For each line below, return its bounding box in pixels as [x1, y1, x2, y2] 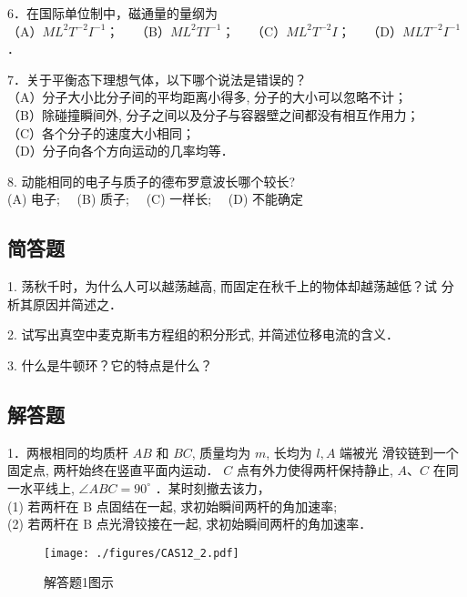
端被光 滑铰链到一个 [340, 442, 459, 461]
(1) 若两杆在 [7, 496, 79, 515]
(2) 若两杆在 [7, 514, 79, 533]
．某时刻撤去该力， [155, 478, 270, 497]
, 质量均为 [191, 442, 251, 461]
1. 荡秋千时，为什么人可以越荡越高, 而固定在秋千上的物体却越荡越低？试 [7, 277, 438, 296]
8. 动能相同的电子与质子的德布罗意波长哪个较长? [7, 171, 296, 190]
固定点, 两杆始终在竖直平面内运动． [7, 460, 219, 480]
